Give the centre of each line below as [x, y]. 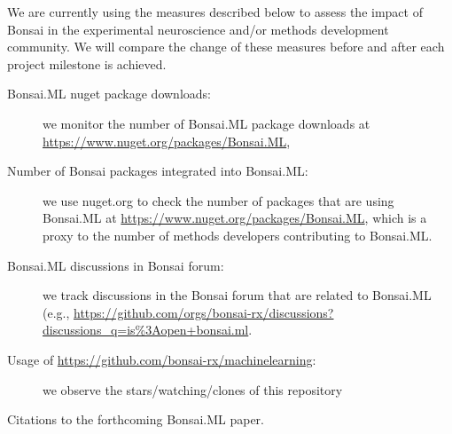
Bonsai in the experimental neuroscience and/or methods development [198, 29]
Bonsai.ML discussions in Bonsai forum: [116, 265]
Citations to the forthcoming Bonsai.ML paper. [136, 419]
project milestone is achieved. [87, 63]
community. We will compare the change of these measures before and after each [226, 47]
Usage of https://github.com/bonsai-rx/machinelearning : [162, 359]
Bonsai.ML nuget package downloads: [109, 94]
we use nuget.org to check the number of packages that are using [218, 200]
